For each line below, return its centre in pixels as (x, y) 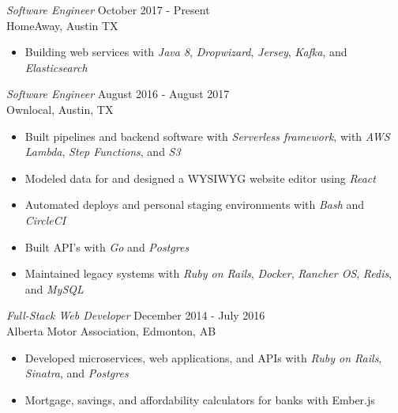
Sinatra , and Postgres (77, 373)
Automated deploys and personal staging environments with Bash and (195, 205)
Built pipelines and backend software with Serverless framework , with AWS (207, 136)
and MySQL (54, 288)
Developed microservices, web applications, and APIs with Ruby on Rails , (203, 357)
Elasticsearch (56, 67)
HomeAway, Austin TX (62, 25)
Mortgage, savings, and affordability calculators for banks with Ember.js (200, 399)
